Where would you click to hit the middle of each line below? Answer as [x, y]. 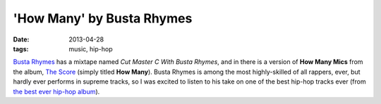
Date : [21, 39]
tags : [21, 48]
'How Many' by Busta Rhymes [103, 18]
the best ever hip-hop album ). [56, 91]
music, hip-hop [91, 48]
